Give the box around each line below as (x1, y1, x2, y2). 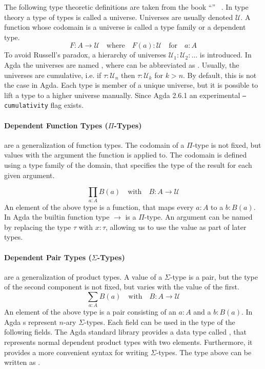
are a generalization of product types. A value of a (4, 271, 162, 282)
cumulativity (4, 102, 48, 110)
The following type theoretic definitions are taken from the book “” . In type (4, 2, 249, 12)
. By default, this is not (183, 69, 257, 80)
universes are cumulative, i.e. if (4, 69, 101, 80)
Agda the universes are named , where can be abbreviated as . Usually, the (4, 59, 239, 70)
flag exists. (50, 100, 84, 110)
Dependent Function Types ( (4, 120, 108, 130)
